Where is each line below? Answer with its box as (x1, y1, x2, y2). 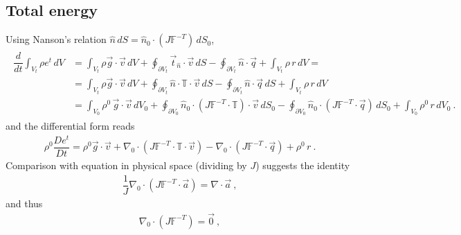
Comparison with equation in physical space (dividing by (6, 158, 247, 173)
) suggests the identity (255, 158, 350, 173)
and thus (6, 195, 43, 210)
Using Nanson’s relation (6, 32, 107, 46)
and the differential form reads (6, 119, 135, 133)
